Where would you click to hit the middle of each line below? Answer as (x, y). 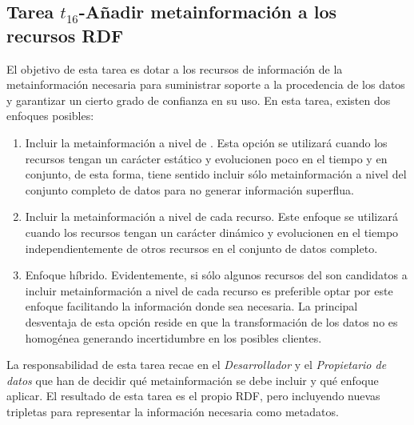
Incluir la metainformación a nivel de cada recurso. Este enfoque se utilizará (211, 217)
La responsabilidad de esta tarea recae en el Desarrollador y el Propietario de (197, 365)
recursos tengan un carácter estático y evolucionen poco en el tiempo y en (206, 158)
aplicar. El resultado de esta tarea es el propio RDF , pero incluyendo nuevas (193, 396)
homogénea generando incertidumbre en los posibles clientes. (173, 337)
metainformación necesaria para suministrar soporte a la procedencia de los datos (206, 84)
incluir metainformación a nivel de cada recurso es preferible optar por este (209, 290)
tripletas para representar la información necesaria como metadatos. (173, 411)
